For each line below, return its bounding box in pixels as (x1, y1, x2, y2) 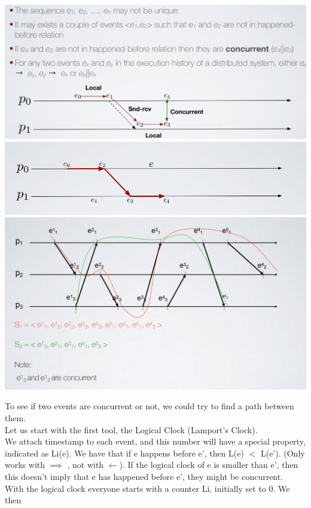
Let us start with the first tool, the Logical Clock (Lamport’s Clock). (5, 423, 258, 436)
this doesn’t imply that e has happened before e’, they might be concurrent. (5, 470, 283, 482)
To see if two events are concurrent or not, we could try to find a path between (5, 400, 294, 412)
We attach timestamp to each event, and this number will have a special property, (5, 435, 306, 448)
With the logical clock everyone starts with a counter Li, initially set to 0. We (5, 482, 290, 494)
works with (5, 458, 45, 471)
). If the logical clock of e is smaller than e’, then (119, 458, 298, 471)
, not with (67, 458, 104, 471)
